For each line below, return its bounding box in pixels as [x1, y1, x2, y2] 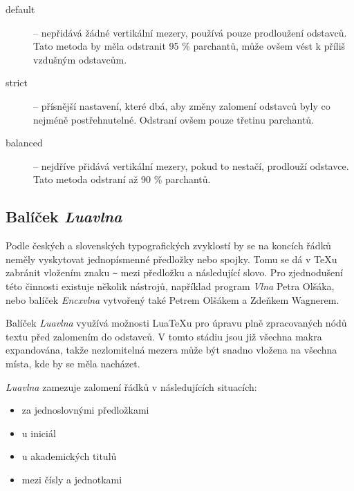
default [6, 2, 35, 16]
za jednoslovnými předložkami [21, 403, 149, 417]
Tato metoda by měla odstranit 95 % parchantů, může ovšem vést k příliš [33, 39, 346, 53]
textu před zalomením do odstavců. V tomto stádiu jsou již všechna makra [6, 329, 322, 343]
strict [6, 75, 28, 90]
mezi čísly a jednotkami [21, 472, 122, 486]
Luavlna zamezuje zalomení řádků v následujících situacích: [6, 379, 257, 394]
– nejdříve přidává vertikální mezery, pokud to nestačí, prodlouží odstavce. [33, 158, 349, 173]
